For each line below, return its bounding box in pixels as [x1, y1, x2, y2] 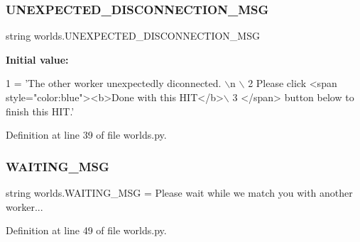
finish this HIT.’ [6, 103, 75, 118]
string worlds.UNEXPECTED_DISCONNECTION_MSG [6, 28, 260, 43]
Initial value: [6, 52, 69, 67]
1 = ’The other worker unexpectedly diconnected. [6, 76, 222, 91]
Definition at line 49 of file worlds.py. [6, 223, 167, 238]
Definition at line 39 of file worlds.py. [6, 127, 167, 142]
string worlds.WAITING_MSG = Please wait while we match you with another [6, 185, 353, 200]
